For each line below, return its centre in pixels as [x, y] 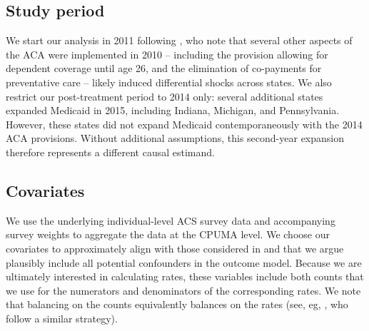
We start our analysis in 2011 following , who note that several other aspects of [179, 40]
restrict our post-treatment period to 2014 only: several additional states [165, 96]
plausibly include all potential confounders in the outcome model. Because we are [184, 262]
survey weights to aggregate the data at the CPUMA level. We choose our [168, 234]
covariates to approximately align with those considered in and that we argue [175, 248]
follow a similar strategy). [62, 318]
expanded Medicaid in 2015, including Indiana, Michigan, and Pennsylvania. [173, 110]
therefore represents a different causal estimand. [110, 152]
